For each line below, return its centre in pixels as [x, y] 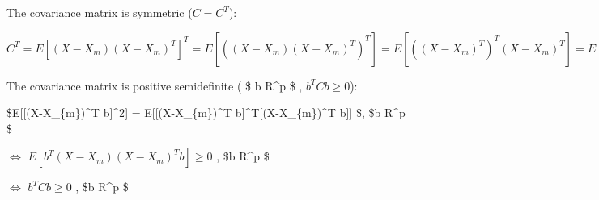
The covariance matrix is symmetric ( [100, 12]
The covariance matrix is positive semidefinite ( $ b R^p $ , [155, 85]
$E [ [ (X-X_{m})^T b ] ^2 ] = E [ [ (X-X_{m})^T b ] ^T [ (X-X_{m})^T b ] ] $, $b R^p [206, 112]
